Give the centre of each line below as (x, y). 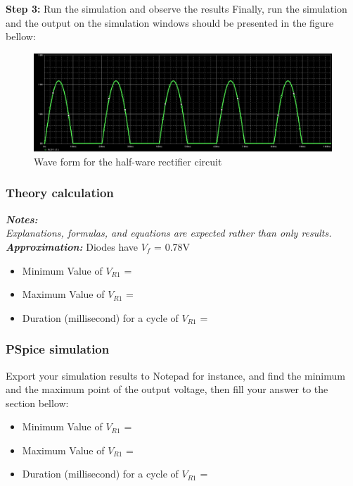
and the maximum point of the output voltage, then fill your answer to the (167, 389)
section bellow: (37, 403)
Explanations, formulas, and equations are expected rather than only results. (169, 233)
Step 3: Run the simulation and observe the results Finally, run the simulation (176, 8)
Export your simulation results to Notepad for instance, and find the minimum (175, 375)
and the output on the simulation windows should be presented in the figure (170, 22)
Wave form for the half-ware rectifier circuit (128, 161)
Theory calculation (60, 193)
